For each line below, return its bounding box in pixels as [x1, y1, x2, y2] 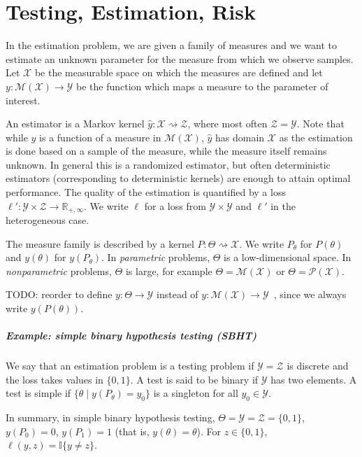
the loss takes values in [6, 372, 103, 386]
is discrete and [287, 358, 349, 373]
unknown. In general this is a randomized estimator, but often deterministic [6, 157, 331, 171]
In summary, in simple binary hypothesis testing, [6, 410, 215, 425]
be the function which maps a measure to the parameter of [76, 78, 328, 93]
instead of [157, 287, 198, 302]
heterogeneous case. [6, 213, 89, 227]
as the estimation [279, 129, 353, 144]
